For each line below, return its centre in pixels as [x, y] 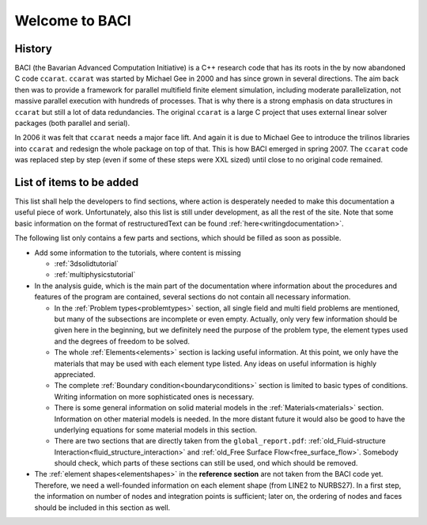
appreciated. [75, 374]
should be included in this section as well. [102, 508]
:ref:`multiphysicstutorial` [95, 275]
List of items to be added [77, 183]
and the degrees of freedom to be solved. [122, 341]
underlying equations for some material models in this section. [155, 430]
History [34, 49]
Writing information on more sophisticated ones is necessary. [154, 397]
